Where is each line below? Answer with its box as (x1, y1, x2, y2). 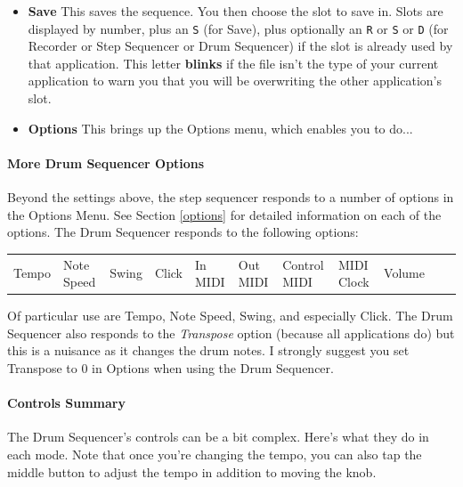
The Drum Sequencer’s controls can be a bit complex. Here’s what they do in (7, 427, 429, 446)
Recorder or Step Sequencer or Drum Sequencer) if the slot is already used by (28, 37, 453, 55)
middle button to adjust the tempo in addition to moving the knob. (7, 462, 377, 481)
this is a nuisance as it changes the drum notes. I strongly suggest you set (7, 341, 410, 360)
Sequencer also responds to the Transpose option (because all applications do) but (7, 323, 455, 342)
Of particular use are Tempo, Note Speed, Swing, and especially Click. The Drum (7, 306, 453, 325)
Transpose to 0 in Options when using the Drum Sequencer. (7, 359, 334, 377)
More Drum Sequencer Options (7, 153, 205, 172)
